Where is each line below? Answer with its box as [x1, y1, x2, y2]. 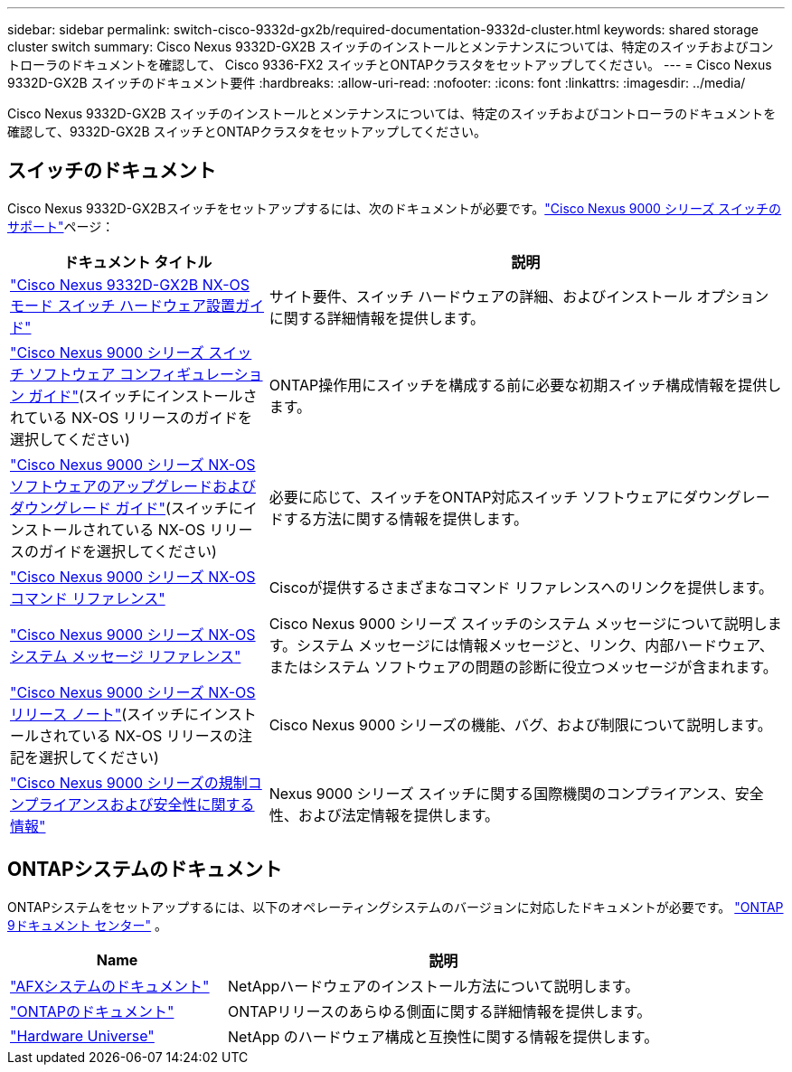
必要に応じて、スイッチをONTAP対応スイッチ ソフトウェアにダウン [269, 487, 727, 506]
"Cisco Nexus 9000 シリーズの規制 [10, 773, 248, 792]
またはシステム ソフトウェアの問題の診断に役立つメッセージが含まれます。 [269, 657, 778, 676]
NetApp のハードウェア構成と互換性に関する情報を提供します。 [228, 1027, 659, 1046]
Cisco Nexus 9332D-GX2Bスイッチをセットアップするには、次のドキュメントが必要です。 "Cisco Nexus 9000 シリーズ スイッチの [7, 200, 782, 216]
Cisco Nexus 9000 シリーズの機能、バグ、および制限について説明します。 [269, 715, 772, 734]
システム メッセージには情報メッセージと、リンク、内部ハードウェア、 [297, 635, 774, 654]
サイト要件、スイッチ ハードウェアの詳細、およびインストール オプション [269, 287, 769, 306]
